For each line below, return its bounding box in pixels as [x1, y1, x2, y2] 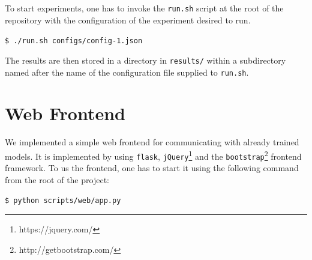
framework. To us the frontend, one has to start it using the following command [5, 162, 299, 174]
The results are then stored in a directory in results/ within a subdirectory [5, 53, 286, 66]
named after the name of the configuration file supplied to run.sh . [5, 65, 249, 78]
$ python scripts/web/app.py [5, 196, 121, 205]
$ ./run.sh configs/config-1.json [5, 37, 143, 46]
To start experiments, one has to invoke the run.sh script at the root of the [5, 2, 284, 14]
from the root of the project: [5, 173, 109, 186]
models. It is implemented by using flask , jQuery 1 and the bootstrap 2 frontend [5, 148, 302, 162]
